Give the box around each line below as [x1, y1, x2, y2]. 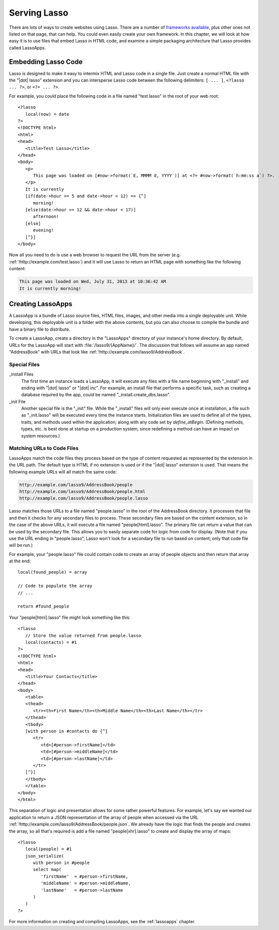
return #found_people [18, 604, 69, 609]
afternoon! [33, 214, 59, 219]
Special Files [9, 361, 40, 368]
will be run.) [9, 542, 33, 548]
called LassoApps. [9, 44, 46, 51]
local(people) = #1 [25, 846, 72, 852]
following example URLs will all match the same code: [9, 469, 117, 475]
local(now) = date [25, 111, 69, 117]
